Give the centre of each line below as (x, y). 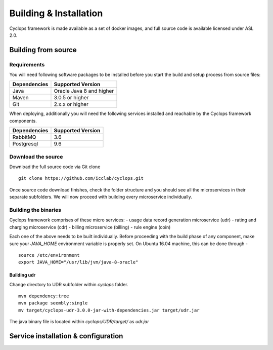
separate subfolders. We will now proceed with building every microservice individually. (101, 197)
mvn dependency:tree (44, 296)
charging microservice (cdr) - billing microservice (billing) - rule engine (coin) (90, 227)
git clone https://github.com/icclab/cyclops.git (81, 178)
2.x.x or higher (71, 104)
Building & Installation (56, 13)
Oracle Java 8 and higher (84, 91)
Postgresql (25, 144)
